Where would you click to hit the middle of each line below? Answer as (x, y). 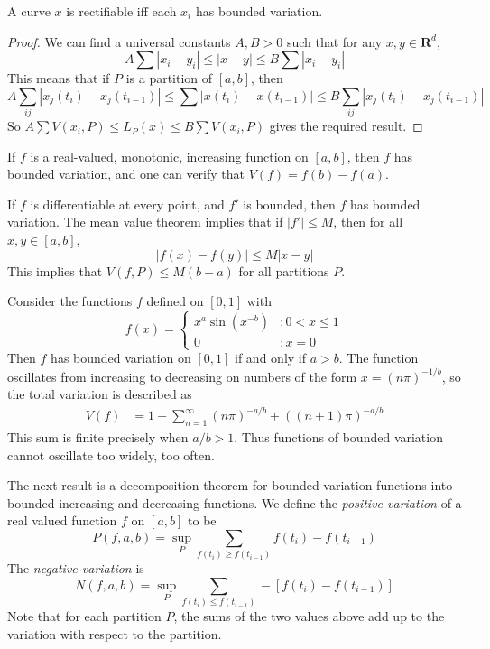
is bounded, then (289, 204)
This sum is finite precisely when (98, 437)
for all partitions (284, 270)
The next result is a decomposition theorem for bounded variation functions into (230, 485)
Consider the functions (70, 301)
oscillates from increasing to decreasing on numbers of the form (182, 376)
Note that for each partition (84, 616)
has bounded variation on (121, 358)
